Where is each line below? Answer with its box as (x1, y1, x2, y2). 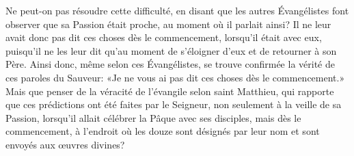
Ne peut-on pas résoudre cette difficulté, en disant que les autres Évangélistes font (5, 3, 349, 17)
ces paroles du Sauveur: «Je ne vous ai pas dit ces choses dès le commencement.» (5, 70, 345, 84)
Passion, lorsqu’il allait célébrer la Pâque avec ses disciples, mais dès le (5, 110, 301, 125)
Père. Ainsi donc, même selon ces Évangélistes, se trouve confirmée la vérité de (5, 57, 335, 71)
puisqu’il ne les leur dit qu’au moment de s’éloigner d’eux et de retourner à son (5, 43, 337, 57)
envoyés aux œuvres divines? (5, 137, 125, 151)
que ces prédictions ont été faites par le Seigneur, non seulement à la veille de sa (5, 97, 342, 112)
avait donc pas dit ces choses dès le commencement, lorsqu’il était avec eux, (5, 30, 322, 44)
